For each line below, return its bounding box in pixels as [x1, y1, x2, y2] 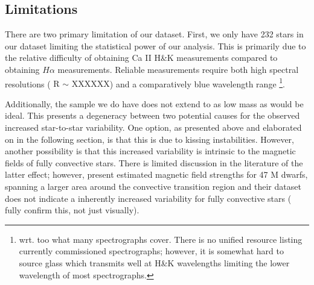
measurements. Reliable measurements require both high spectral [57, 63, 299, 75]
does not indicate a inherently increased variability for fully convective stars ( [5, 192, 292, 204]
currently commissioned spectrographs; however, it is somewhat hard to [19, 245, 284, 257]
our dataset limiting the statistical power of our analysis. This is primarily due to [5, 39, 306, 52]
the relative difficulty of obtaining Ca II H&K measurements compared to [5, 51, 278, 64]
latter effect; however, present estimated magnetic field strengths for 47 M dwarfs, [5, 168, 308, 181]
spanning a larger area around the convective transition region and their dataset [5, 180, 301, 192]
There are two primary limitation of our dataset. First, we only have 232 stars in [5, 28, 304, 40]
